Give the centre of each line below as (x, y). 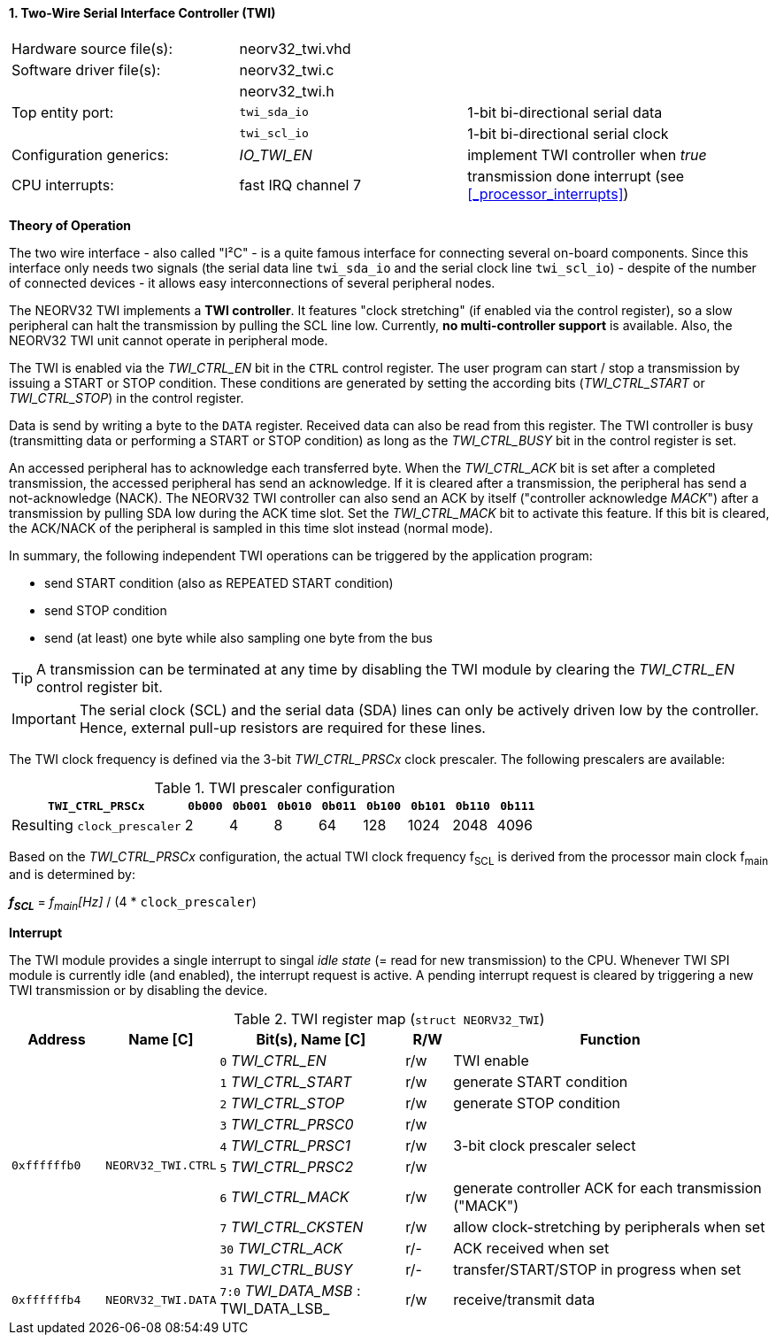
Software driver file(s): (86, 69)
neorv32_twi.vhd (295, 48)
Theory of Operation (70, 225)
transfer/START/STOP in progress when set (597, 1270)
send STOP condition (106, 610)
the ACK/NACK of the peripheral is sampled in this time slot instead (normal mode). (251, 528)
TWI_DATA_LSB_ (275, 1309)
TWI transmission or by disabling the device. (138, 991)
